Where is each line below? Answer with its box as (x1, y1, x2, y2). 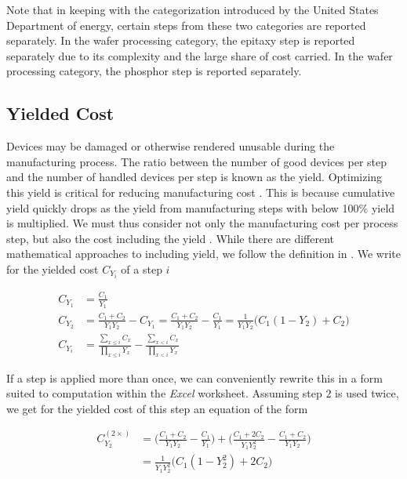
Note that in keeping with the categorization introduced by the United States (6, 2, 379, 17)
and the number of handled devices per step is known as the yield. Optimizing (6, 169, 383, 185)
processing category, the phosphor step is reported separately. (6, 63, 302, 79)
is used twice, (335, 385, 399, 401)
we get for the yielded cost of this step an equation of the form (6, 400, 308, 416)
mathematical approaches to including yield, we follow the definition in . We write (6, 245, 402, 262)
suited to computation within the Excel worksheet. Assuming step (6, 385, 322, 401)
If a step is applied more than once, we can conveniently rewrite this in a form (6, 369, 383, 386)
